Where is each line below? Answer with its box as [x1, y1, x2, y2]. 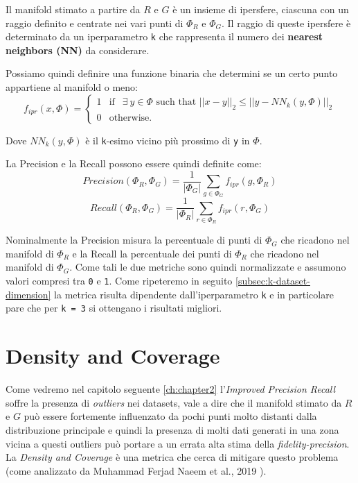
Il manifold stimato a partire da [6, 2, 141, 16]
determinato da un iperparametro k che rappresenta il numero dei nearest [6, 29, 323, 44]
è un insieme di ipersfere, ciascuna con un [172, 2, 349, 16]
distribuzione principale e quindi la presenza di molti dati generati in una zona [6, 422, 339, 437]
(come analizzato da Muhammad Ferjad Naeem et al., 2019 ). [6, 463, 267, 477]
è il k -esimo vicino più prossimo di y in [85, 133, 250, 147]
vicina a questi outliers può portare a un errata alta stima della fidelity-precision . [6, 436, 350, 450]
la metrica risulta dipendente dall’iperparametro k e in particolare [54, 287, 334, 301]
